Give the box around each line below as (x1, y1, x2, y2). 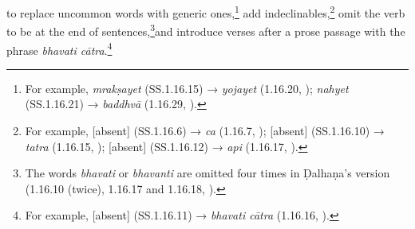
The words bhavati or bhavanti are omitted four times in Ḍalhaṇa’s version (25, 165, 390, 181)
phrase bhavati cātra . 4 (6, 39, 113, 58)
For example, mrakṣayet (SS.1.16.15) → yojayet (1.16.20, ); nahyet (25, 80, 349, 96)
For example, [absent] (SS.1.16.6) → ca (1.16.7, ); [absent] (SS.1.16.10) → (25, 122, 385, 138)
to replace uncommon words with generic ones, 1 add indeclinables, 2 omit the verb (6, 2, 405, 21)
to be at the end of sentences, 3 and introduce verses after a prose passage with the (6, 21, 405, 39)
